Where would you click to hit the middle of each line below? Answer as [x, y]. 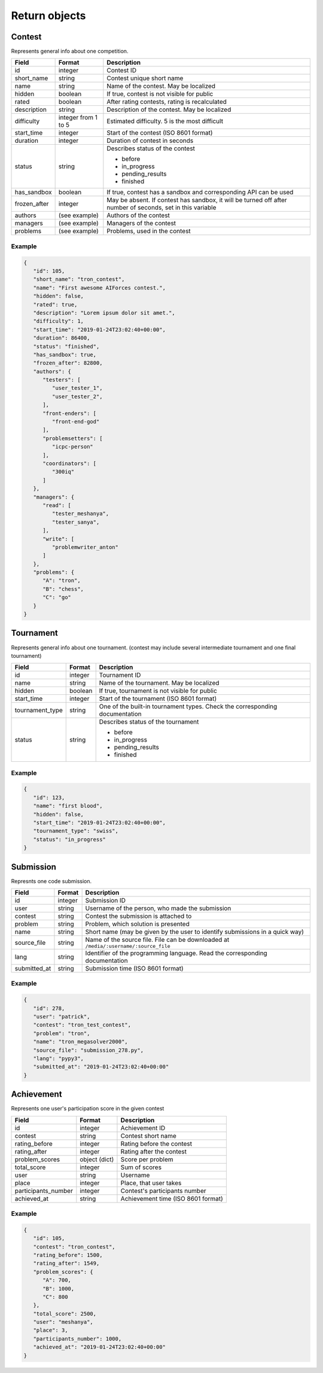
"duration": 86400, [62, 338]
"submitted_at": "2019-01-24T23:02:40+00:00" [101, 1067]
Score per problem [147, 1159]
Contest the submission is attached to [138, 916]
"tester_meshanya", [80, 514]
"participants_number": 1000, [77, 1339]
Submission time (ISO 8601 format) [134, 969]
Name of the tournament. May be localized [159, 683]
